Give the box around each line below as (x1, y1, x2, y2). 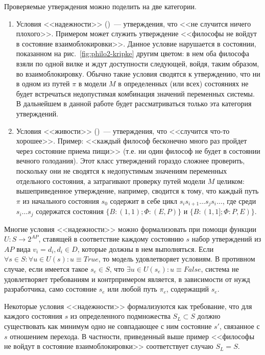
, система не (201, 263, 239, 274)
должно (197, 311, 221, 321)
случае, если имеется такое (4, 263, 88, 274)
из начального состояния (22, 195, 99, 206)
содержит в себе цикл (110, 195, 178, 206)
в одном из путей (16, 78, 70, 89)
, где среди (222, 195, 256, 206)
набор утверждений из (191, 233, 261, 244)
